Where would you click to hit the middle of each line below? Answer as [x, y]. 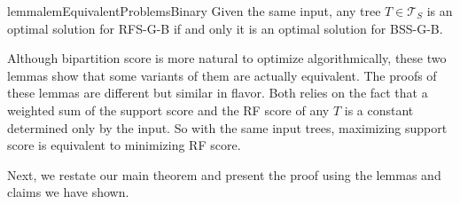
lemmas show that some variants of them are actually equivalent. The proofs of [222, 75]
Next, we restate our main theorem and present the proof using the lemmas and [224, 174]
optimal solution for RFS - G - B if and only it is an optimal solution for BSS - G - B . [225, 28]
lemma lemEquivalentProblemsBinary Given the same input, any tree [194, 11]
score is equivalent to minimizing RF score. [124, 145]
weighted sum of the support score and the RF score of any [168, 110]
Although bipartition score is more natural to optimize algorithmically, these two [227, 58]
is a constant [379, 110]
